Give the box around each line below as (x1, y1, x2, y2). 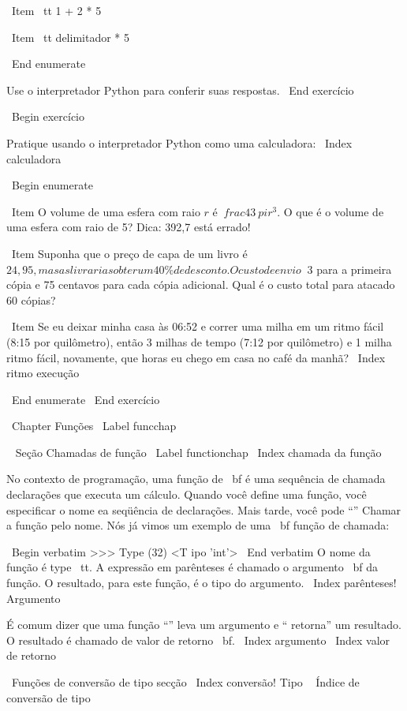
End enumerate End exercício (11, 391, 160, 407)
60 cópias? (6, 291, 56, 308)
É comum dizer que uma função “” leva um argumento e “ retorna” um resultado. (6, 616, 401, 633)
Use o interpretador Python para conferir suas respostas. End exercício (6, 81, 354, 98)
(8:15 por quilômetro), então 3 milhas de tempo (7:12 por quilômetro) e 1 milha (6, 333, 392, 350)
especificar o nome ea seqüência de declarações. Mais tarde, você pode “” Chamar (6, 501, 401, 518)
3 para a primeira (307, 260, 392, 277)
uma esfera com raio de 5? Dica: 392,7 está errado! (6, 219, 251, 235)
